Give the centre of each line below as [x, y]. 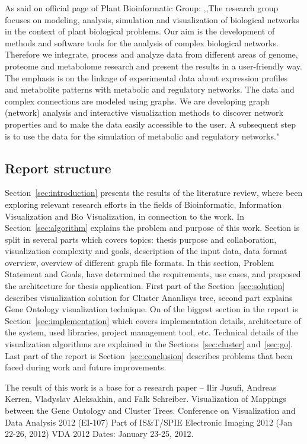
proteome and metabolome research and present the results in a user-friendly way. [153, 66]
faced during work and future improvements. [86, 367]
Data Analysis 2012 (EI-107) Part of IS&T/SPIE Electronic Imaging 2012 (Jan [149, 422]
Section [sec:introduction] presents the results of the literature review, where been [154, 193]
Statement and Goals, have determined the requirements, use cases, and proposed [153, 274]
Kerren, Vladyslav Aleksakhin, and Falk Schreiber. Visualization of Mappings [145, 399]
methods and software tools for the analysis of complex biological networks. [142, 42]
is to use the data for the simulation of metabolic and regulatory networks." [142, 136]
